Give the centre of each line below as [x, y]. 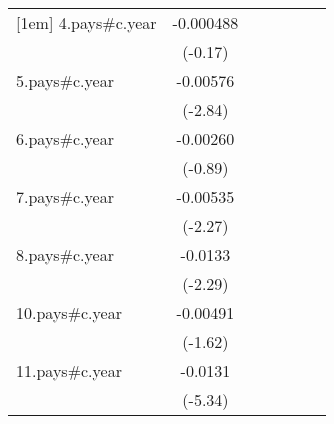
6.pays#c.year [65, 138]
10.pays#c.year [69, 312]
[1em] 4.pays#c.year [86, 22]
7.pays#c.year [65, 196]
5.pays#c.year [65, 80]
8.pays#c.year [65, 254]
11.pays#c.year [69, 370]
